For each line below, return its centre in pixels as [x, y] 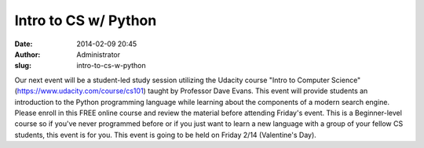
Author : [27, 54]
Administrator [99, 54]
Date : [24, 44]
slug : [23, 66]
